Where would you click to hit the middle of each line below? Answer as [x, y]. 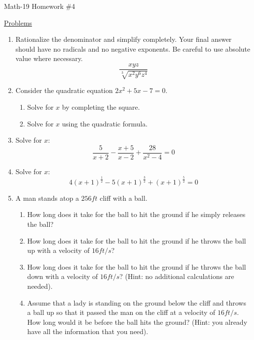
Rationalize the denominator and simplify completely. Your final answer [124, 39]
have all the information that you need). [88, 331]
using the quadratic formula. [105, 123]
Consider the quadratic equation [64, 90]
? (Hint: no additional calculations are [177, 276]
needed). [40, 286]
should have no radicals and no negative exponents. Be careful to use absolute [133, 48]
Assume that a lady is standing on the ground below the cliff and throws [137, 302]
